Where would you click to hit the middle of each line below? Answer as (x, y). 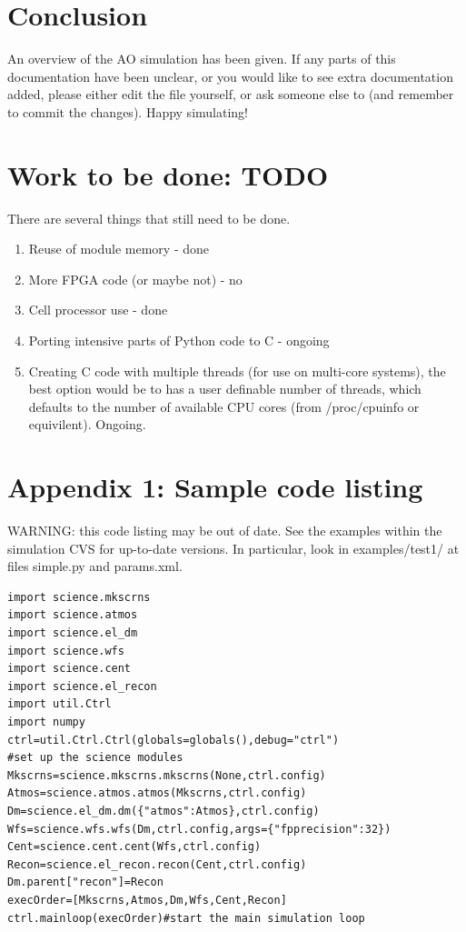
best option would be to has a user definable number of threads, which (225, 389)
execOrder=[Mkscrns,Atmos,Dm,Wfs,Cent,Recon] (147, 900)
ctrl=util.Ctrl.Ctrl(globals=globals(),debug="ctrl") (174, 740)
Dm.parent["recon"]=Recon (85, 882)
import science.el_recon (82, 686)
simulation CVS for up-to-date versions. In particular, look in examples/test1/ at (233, 548)
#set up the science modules (95, 758)
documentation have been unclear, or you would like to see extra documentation (230, 76)
